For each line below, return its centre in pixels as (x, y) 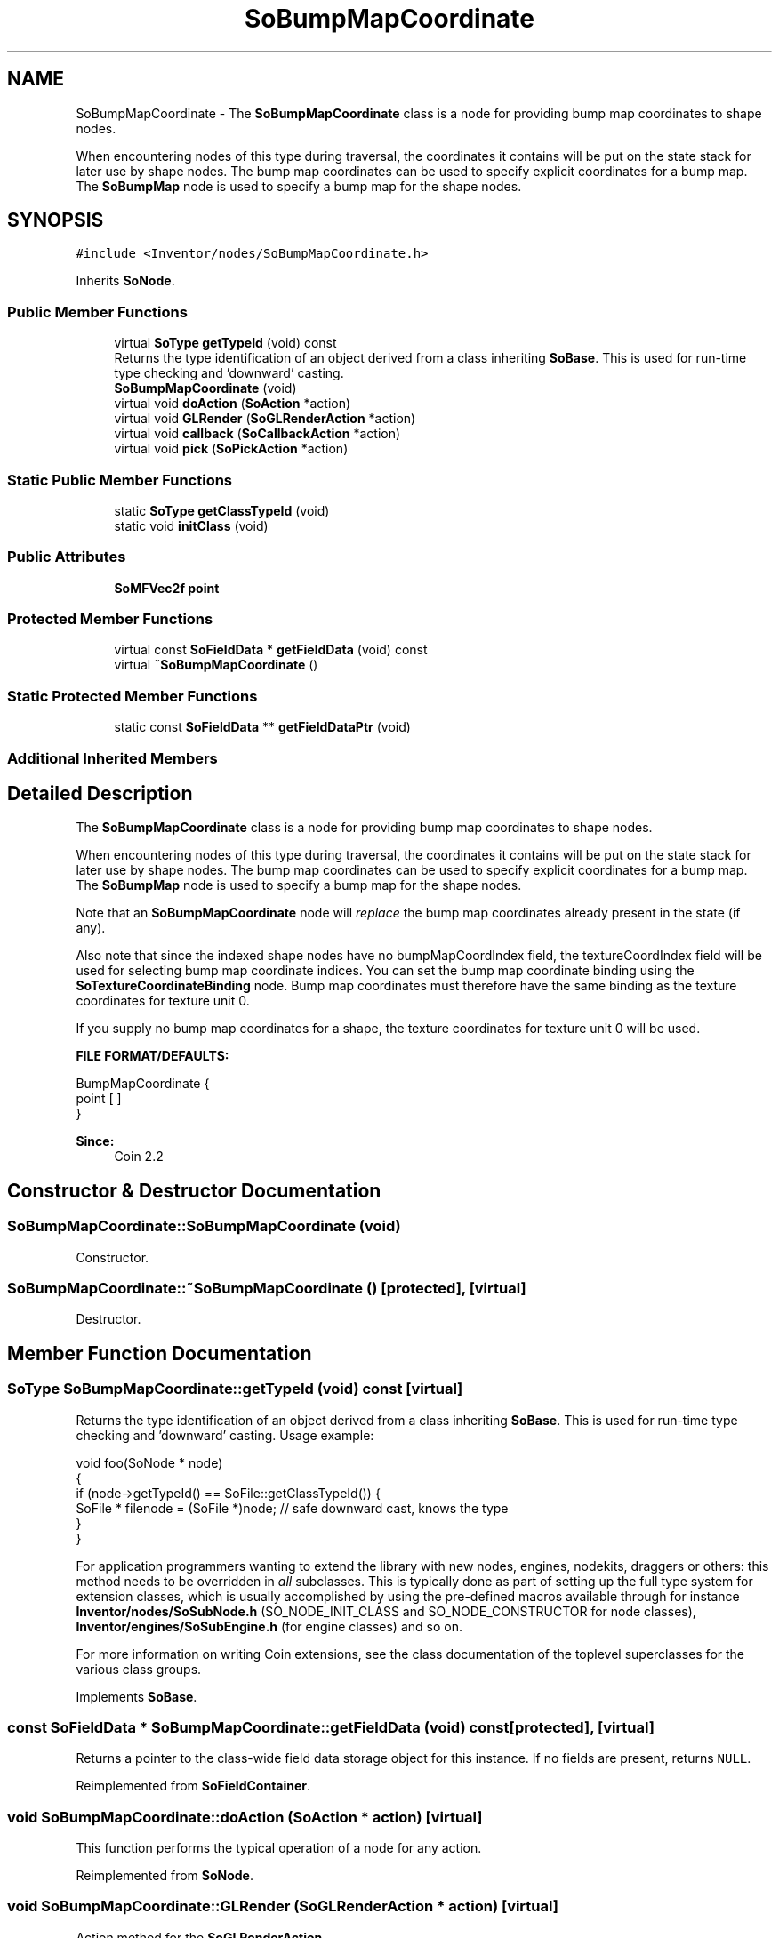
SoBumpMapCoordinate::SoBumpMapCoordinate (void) (204, 1226)
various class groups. (139, 1669)
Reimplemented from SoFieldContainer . (193, 1786)
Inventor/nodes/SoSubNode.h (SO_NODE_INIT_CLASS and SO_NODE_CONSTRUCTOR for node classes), (386, 1611)
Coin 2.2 (139, 1157)
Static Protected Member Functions (133, 696)
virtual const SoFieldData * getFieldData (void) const (271, 650)
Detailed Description (100, 793)
